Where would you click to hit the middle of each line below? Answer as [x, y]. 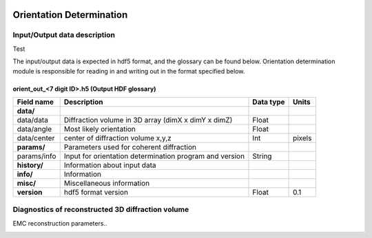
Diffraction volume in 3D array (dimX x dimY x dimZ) [148, 120]
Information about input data [110, 165]
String [262, 156]
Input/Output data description [64, 35]
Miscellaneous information [107, 183]
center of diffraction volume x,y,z [117, 138]
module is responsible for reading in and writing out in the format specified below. [129, 71]
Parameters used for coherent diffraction [130, 147]
